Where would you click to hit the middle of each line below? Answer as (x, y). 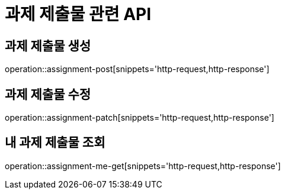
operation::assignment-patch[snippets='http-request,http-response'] (140, 118)
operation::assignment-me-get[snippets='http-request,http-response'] (143, 166)
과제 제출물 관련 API (78, 14)
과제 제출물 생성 (48, 46)
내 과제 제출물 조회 (55, 143)
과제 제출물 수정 (48, 94)
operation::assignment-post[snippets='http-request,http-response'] (137, 69)
